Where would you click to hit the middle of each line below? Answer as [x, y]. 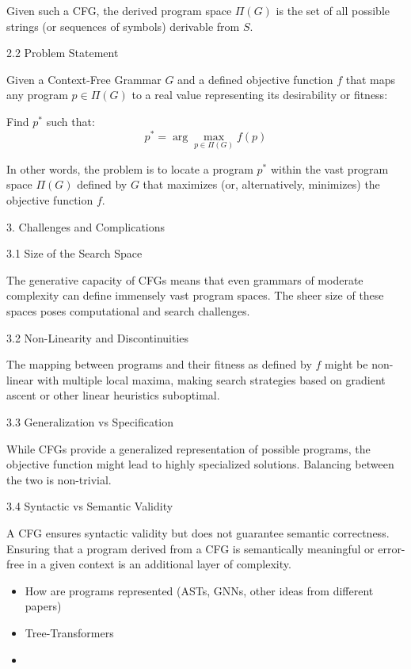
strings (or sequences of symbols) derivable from [123, 26]
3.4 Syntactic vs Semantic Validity [90, 506]
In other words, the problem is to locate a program [130, 168]
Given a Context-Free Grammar [84, 79]
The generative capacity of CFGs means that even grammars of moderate [185, 279]
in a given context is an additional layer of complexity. [159, 564]
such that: [70, 121]
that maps [370, 79]
